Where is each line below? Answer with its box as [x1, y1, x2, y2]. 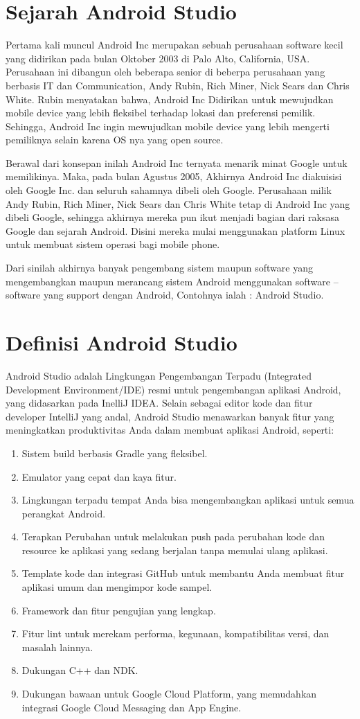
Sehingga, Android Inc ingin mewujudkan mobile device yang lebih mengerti [6, 118, 330, 133]
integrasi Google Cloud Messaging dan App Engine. [21, 700, 242, 714]
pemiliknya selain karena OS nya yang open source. [6, 132, 224, 147]
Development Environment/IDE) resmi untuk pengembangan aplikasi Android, [6, 382, 341, 396]
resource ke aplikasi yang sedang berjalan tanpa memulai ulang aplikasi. [21, 542, 328, 557]
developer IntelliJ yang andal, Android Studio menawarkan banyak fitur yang [6, 409, 334, 423]
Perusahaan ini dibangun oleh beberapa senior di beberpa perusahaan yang [6, 64, 325, 79]
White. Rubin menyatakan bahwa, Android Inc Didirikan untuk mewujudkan [6, 91, 334, 106]
